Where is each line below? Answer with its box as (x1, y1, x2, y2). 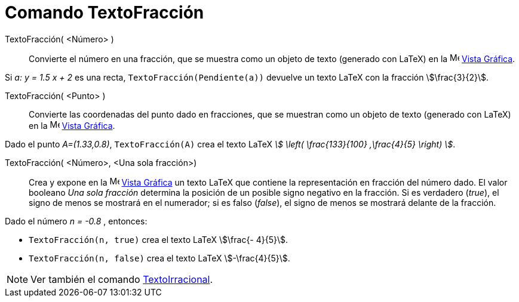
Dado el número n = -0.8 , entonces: (5, 215, 148, 226)
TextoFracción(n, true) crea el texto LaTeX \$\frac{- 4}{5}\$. (29, 234, 288, 245)
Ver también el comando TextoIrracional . (30, 273, 213, 285)
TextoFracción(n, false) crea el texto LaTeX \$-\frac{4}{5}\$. (29, 252, 290, 263)
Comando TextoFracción (5, 2, 204, 23)
